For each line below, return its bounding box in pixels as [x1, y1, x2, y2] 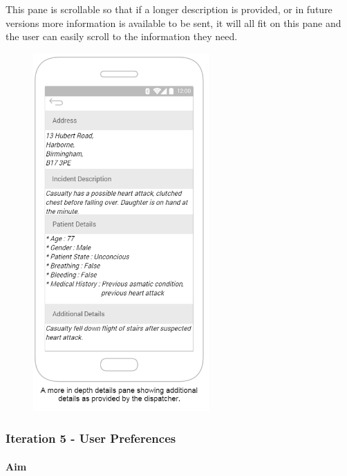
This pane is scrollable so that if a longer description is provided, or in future [6, 2, 332, 16]
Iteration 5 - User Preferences [6, 430, 176, 446]
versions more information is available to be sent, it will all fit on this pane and [6, 15, 341, 30]
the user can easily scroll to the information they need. [6, 29, 238, 44]
